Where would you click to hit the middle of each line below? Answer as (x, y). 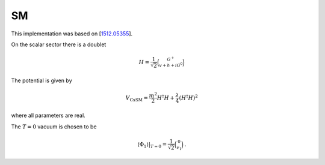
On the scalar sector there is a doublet (59, 44)
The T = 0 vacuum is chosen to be (54, 127)
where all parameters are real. (48, 115)
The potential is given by (42, 80)
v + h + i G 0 (171, 65)
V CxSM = (137, 98)
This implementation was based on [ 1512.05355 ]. (72, 34)
